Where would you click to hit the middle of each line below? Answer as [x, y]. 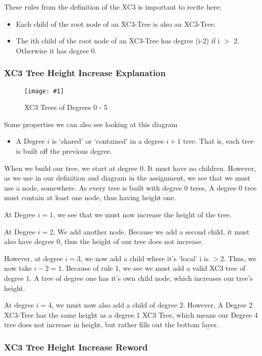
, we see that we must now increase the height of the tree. [142, 214]
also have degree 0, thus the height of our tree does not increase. [104, 241]
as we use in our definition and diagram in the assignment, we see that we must [127, 178]
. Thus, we [240, 258]
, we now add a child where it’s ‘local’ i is [145, 258]
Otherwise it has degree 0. [56, 50]
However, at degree [34, 258]
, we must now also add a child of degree [114, 305]
